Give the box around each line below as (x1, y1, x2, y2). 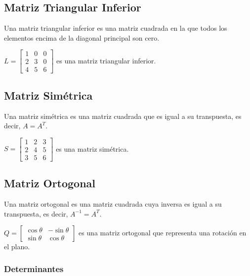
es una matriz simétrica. (56, 143, 129, 154)
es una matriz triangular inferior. (56, 55, 156, 65)
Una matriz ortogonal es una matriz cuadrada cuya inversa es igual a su (4, 199, 222, 209)
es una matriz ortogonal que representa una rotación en (78, 227, 247, 238)
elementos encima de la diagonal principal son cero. (4, 32, 160, 43)
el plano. (4, 241, 30, 252)
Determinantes (4, 262, 64, 275)
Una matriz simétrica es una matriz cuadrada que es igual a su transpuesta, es (4, 110, 242, 121)
